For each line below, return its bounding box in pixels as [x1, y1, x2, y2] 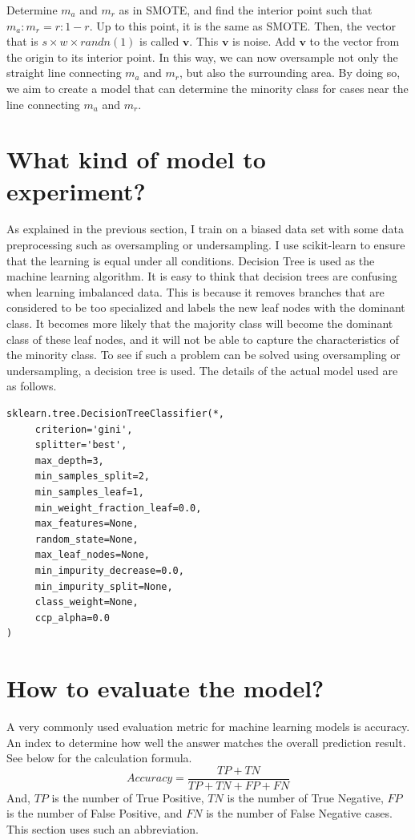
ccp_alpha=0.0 [34, 612, 110, 624]
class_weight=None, [34, 596, 139, 608]
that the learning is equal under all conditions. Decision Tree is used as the [6, 252, 375, 269]
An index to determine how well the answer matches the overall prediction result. [6, 733, 406, 750]
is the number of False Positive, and [6, 805, 183, 822]
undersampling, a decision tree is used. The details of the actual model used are [6, 361, 398, 378]
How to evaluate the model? [6, 672, 324, 705]
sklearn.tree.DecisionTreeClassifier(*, [6, 408, 225, 419]
